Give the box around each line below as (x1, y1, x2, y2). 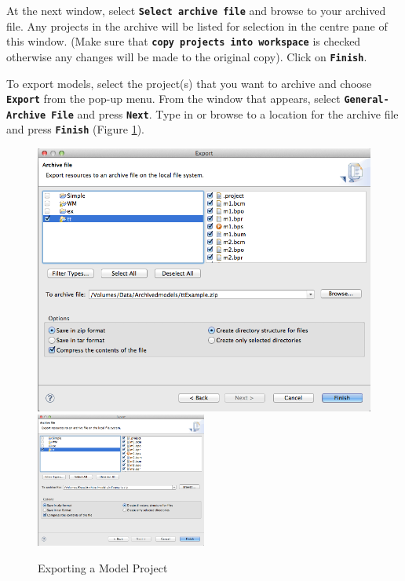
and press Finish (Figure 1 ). (6, 121, 145, 137)
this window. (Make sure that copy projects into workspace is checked (6, 33, 361, 49)
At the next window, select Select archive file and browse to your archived (6, 2, 386, 18)
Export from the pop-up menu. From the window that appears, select (6, 90, 341, 107)
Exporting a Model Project (38, 560, 168, 576)
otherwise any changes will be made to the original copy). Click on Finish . (6, 48, 367, 64)
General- (344, 94, 389, 106)
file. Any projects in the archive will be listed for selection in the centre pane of (6, 17, 388, 34)
